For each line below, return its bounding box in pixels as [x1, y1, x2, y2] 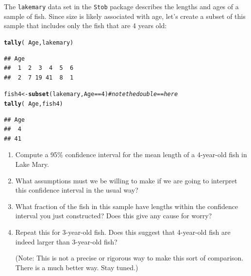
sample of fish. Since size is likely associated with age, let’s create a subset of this [4, 11, 246, 21]
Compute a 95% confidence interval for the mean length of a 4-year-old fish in [15, 149, 247, 160]
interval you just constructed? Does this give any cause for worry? [15, 211, 212, 221]
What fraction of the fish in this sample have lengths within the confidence [15, 201, 238, 211]
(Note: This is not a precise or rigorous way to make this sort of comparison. [15, 253, 244, 263]
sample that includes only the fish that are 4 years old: [4, 20, 167, 31]
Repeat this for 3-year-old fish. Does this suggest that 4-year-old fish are [15, 227, 231, 237]
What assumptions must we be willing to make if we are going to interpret [15, 175, 237, 185]
